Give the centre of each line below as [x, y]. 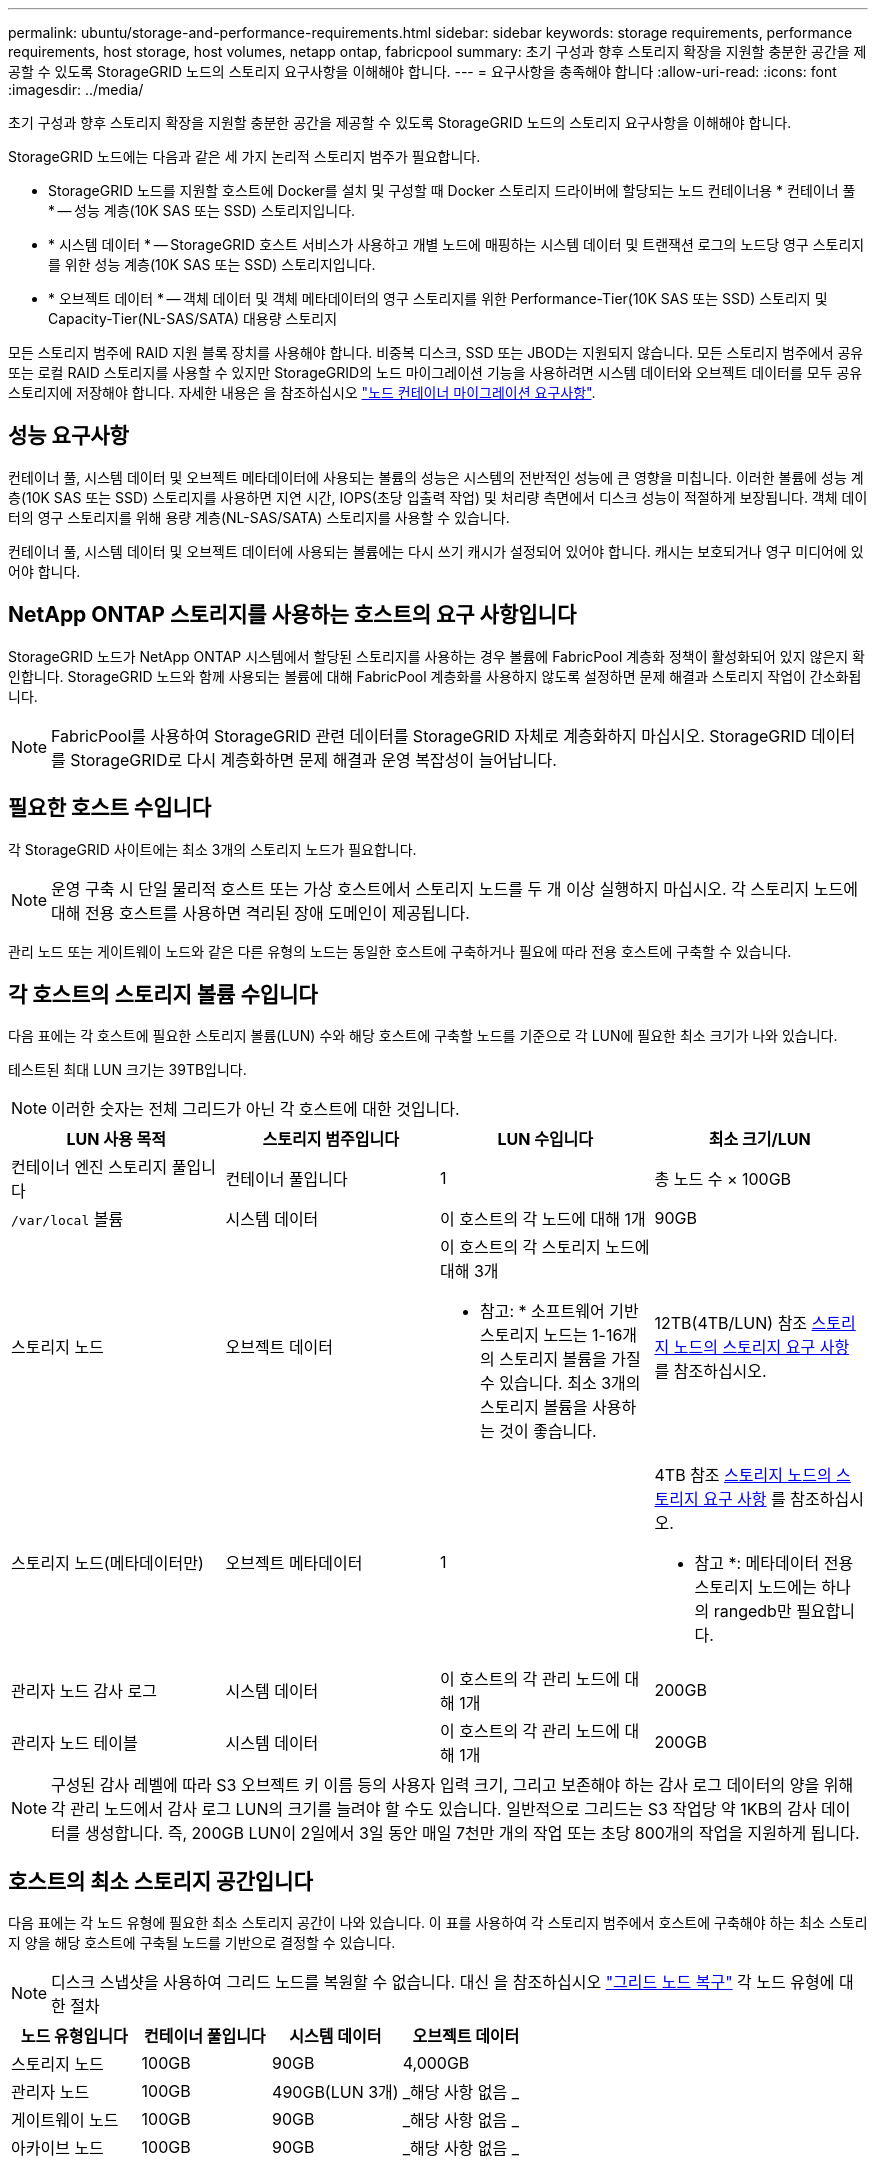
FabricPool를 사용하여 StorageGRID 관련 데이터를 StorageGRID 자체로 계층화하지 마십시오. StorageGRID [429, 735]
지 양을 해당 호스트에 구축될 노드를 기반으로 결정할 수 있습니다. [202, 1943]
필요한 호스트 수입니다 [110, 808]
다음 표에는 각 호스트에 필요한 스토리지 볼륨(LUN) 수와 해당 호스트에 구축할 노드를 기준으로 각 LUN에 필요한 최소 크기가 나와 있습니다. [423, 1036]
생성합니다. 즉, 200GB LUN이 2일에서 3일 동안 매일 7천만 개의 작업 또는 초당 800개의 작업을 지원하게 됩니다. [472, 1833]
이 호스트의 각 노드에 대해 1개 [543, 1219]
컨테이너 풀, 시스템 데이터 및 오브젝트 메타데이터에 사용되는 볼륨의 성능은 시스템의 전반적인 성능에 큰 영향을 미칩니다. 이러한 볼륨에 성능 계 [436, 477]
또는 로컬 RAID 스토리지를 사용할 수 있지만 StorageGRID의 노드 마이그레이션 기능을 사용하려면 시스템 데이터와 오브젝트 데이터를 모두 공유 [435, 372]
